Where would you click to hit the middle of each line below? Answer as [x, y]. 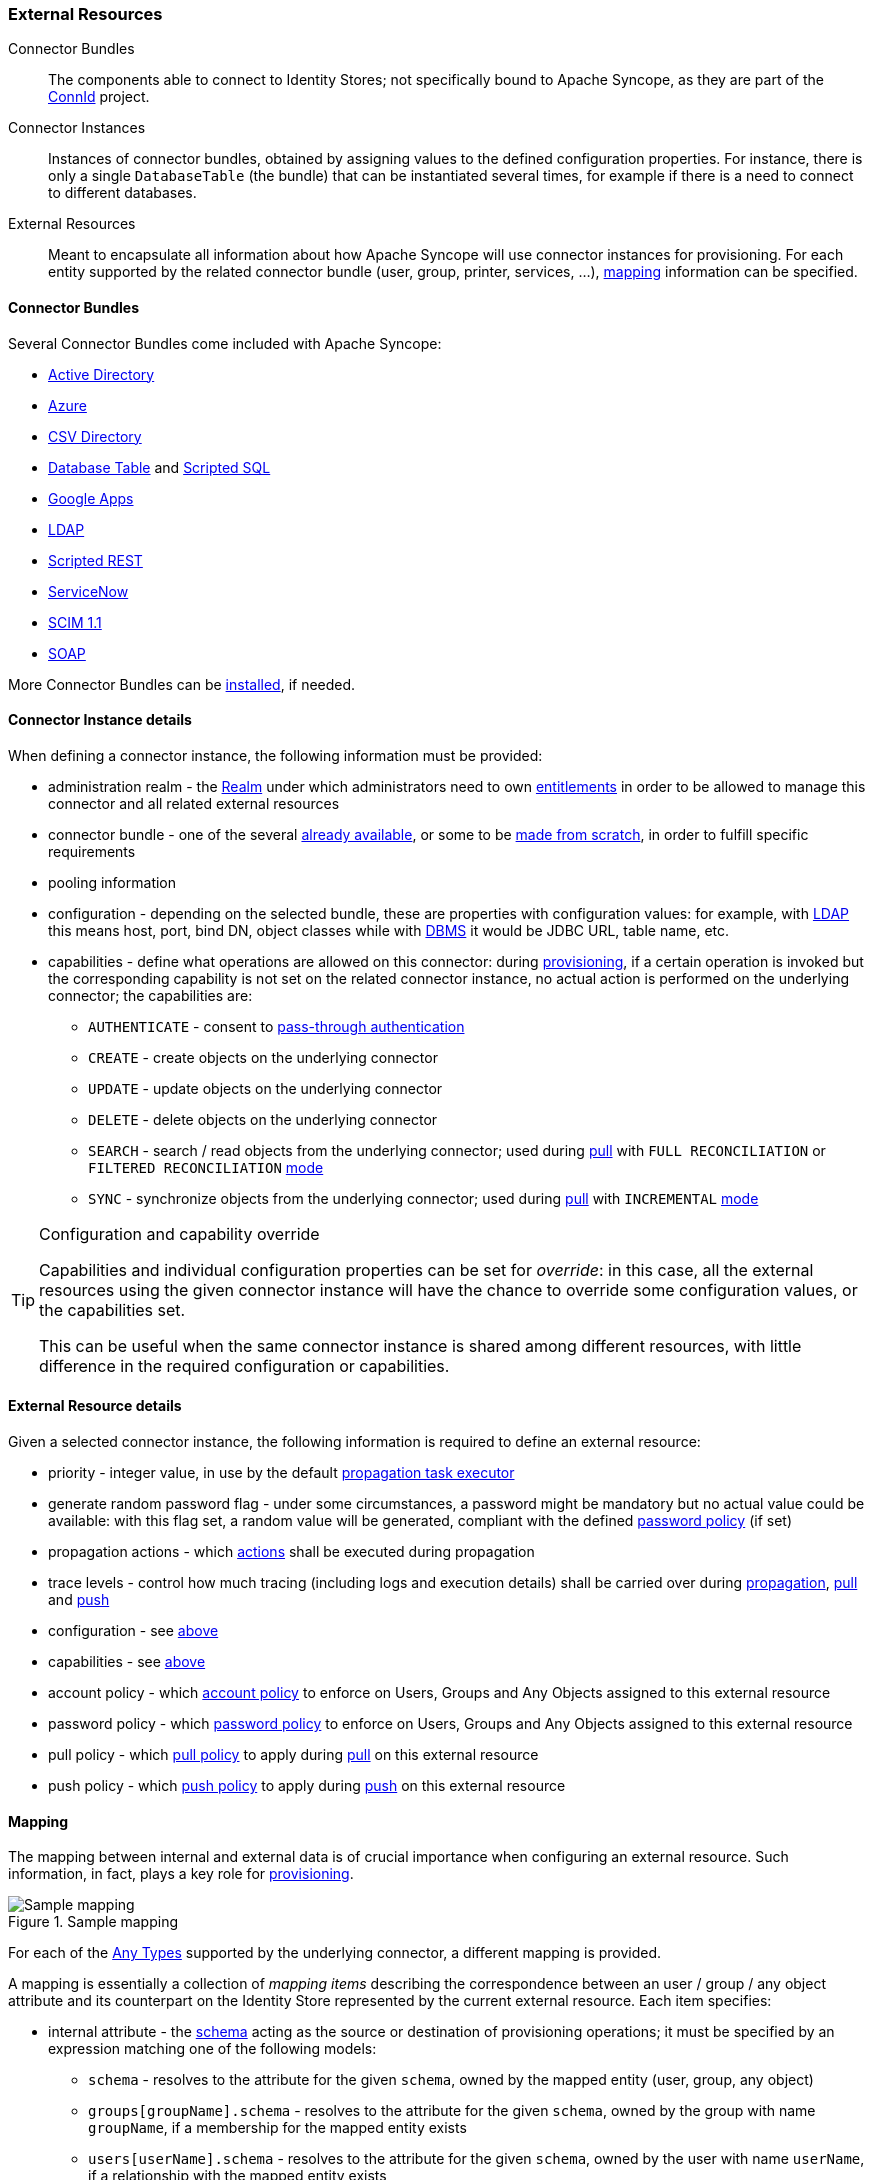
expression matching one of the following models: [212, 2049]
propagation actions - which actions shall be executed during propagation [291, 1552]
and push [79, 1600]
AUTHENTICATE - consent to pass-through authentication [276, 1026]
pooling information [112, 882]
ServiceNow [88, 591]
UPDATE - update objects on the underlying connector [265, 1088]
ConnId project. [99, 97]
